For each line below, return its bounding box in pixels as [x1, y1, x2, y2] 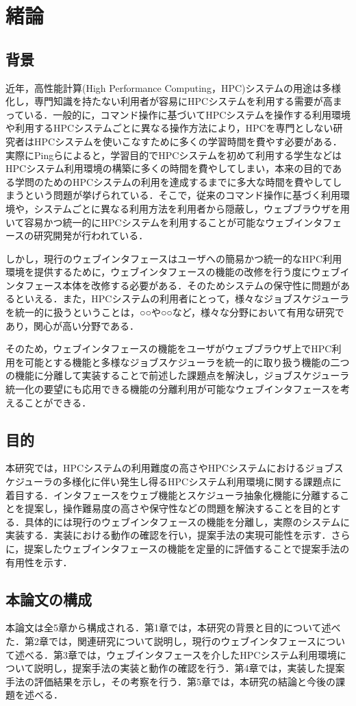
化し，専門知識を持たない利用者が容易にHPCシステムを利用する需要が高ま [5, 94, 342, 108]
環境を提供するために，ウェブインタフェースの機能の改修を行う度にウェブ [5, 265, 340, 279]
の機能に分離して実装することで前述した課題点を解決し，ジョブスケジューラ [5, 368, 350, 382]
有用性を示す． [5, 555, 73, 569]
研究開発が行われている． [34, 228, 149, 243]
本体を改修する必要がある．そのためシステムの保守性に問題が [62, 278, 340, 292]
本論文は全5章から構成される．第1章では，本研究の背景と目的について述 [5, 620, 331, 635]
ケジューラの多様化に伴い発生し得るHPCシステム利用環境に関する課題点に [5, 474, 342, 489]
